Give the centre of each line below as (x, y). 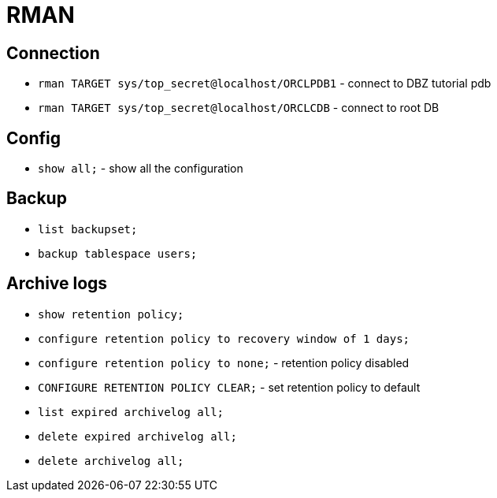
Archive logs (57, 284)
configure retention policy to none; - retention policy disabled (224, 362)
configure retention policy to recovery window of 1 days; (224, 338)
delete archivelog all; (111, 461)
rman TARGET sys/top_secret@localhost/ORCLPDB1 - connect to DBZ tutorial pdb (265, 84)
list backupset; (88, 229)
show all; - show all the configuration (141, 169)
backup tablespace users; (118, 253)
